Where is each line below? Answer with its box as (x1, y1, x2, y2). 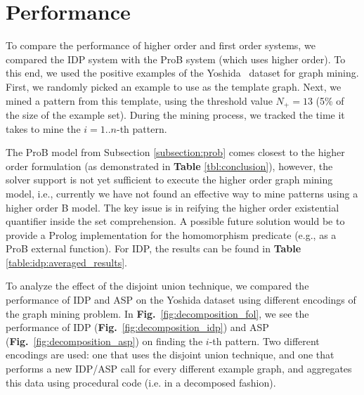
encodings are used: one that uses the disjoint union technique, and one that (6, 347, 334, 362)
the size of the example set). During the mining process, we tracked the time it (6, 107, 345, 122)
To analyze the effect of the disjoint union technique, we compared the (6, 278, 309, 293)
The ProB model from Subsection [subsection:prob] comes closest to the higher (6, 145, 345, 160)
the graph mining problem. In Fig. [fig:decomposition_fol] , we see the (6, 306, 309, 320)
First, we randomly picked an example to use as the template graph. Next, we (6, 79, 342, 93)
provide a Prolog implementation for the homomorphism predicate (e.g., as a (6, 227, 337, 242)
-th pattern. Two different (209, 333, 320, 348)
